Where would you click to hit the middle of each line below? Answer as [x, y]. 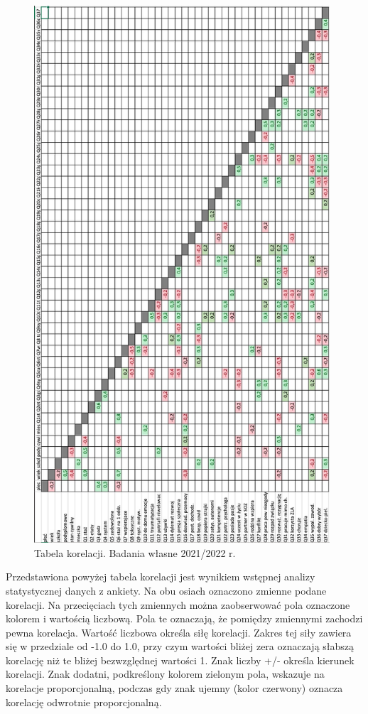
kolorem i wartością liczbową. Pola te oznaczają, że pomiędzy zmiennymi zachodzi [184, 618]
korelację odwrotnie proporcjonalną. [84, 702]
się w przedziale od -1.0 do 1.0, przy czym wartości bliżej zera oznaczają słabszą [180, 646]
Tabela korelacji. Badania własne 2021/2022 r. [135, 552]
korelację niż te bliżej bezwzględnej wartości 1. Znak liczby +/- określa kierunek [180, 660]
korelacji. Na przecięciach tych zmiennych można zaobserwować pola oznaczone [178, 604]
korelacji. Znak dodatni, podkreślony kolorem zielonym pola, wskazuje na [165, 674]
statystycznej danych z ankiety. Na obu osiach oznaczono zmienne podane [166, 590]
